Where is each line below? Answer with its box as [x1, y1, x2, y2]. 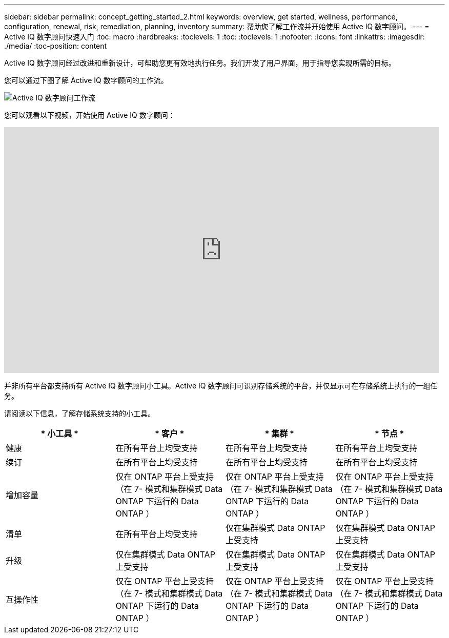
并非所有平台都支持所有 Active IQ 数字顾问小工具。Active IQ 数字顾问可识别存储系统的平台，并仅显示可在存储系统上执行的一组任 [4, 381, 438, 390]
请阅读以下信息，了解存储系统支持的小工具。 [4, 409, 155, 418]
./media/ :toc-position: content [4, 42, 107, 50]
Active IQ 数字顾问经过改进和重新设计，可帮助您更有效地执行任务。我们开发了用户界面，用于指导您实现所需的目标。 [4, 58, 396, 67]
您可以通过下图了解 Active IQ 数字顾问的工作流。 [4, 76, 168, 85]
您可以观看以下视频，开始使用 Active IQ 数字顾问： [4, 111, 175, 119]
